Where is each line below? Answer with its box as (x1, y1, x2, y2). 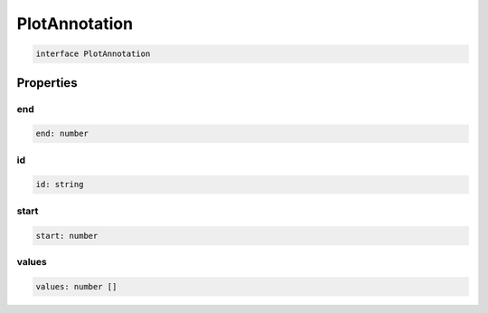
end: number (35, 128, 89, 139)
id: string (35, 179, 84, 190)
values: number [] (35, 281, 117, 291)
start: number (35, 231, 99, 241)
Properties (16, 75, 78, 90)
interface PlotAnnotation (35, 49, 151, 59)
